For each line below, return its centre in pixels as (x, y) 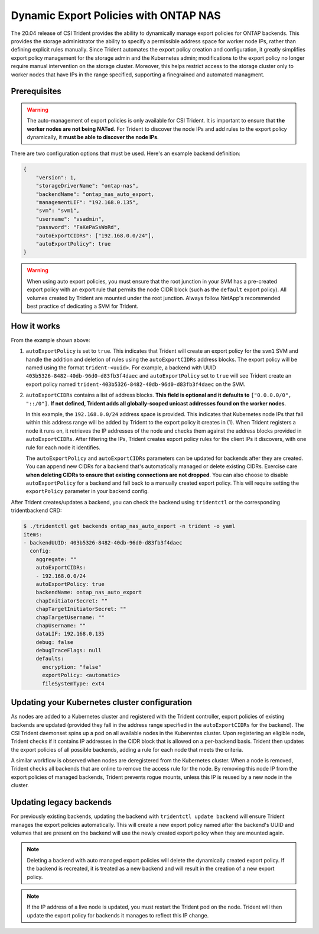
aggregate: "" (56, 559)
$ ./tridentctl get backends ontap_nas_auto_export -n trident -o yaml (129, 526)
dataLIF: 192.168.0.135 (70, 634)
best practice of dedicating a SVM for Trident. (83, 306)
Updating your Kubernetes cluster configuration (101, 702)
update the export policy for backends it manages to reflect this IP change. (118, 915)
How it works (35, 326)
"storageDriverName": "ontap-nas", (87, 186)
